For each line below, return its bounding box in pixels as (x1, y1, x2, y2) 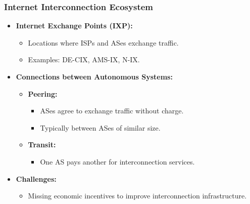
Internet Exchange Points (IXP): (16, 20, 133, 31)
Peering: (28, 88, 58, 99)
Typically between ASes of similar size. (40, 122, 161, 133)
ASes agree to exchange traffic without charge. (40, 105, 184, 116)
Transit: (28, 139, 56, 150)
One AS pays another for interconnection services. (40, 156, 195, 167)
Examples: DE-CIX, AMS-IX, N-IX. (28, 54, 140, 65)
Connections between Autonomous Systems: (16, 71, 173, 81)
